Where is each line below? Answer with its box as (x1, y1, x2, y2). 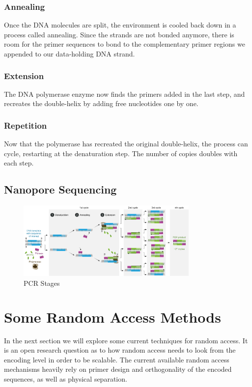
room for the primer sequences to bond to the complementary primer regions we (4, 39, 245, 49)
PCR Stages (24, 277, 60, 288)
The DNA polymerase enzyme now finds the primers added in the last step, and (4, 88, 245, 99)
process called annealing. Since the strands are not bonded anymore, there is (4, 29, 234, 39)
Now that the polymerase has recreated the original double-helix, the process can (4, 138, 248, 149)
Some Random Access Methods (4, 306, 221, 327)
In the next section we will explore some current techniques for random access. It (4, 335, 248, 345)
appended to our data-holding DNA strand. (4, 49, 135, 58)
